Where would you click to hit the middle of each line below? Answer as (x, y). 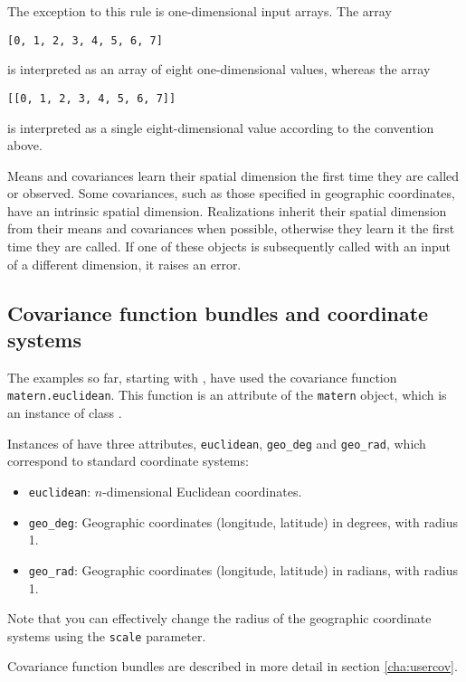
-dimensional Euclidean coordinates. (202, 491)
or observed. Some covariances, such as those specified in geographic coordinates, (231, 193)
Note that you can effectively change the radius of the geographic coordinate (219, 618)
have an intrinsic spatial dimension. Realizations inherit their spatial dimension (227, 210)
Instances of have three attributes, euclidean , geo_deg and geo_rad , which (217, 443)
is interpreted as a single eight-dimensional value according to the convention (221, 127)
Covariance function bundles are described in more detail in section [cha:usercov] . (233, 666)
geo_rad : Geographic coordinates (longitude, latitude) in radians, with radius (243, 569)
